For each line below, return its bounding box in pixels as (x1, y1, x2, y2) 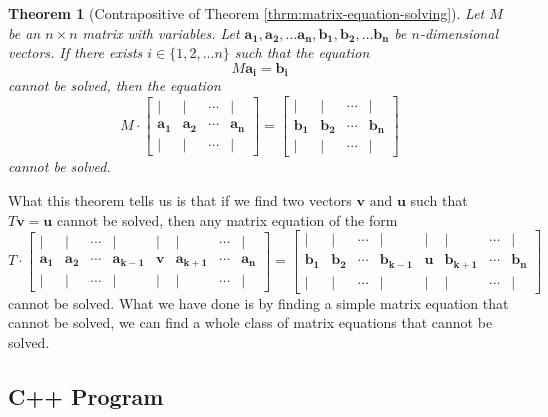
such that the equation (234, 42, 370, 63)
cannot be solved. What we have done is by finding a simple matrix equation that (8, 292, 509, 313)
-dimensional (419, 22, 498, 43)
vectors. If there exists (8, 42, 143, 63)
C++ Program (8, 380, 164, 411)
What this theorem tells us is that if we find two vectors (8, 189, 352, 210)
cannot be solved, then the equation (8, 75, 221, 96)
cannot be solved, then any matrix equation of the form (56, 209, 398, 230)
